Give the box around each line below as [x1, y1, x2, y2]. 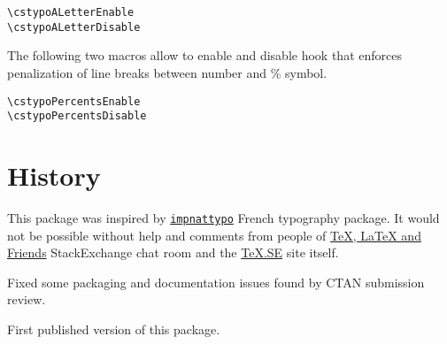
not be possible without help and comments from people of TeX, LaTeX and [7, 226, 421, 244]
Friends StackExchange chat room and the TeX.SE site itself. [7, 243, 339, 262]
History [7, 157, 101, 193]
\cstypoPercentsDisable [7, 110, 147, 123]
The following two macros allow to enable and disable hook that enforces [7, 46, 402, 65]
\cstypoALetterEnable [7, 6, 135, 19]
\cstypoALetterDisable [7, 20, 141, 34]
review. [7, 290, 46, 309]
